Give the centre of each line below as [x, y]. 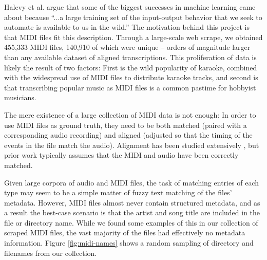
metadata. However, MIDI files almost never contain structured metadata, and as [132, 202]
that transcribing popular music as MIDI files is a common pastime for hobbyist [130, 87]
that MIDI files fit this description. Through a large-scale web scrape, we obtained [133, 37]
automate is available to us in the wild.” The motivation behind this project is [127, 27]
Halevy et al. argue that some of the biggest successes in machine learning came [130, 7]
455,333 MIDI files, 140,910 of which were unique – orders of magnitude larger [127, 47]
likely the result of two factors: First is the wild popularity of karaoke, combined [131, 67]
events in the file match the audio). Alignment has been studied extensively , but [132, 145]
